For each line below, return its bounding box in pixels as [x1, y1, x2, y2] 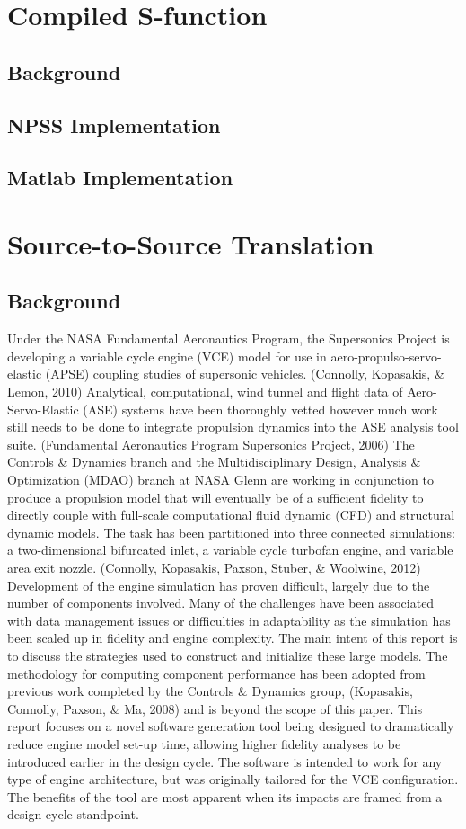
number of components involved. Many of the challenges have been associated [7, 593, 435, 612]
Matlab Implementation [7, 164, 233, 192]
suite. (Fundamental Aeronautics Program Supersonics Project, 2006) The [7, 434, 415, 453]
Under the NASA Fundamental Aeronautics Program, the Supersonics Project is [7, 329, 450, 348]
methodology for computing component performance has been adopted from [7, 664, 426, 682]
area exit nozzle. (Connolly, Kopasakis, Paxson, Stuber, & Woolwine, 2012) [7, 558, 421, 577]
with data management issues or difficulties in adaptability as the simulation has [7, 611, 451, 629]
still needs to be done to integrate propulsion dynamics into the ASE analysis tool [7, 417, 459, 436]
